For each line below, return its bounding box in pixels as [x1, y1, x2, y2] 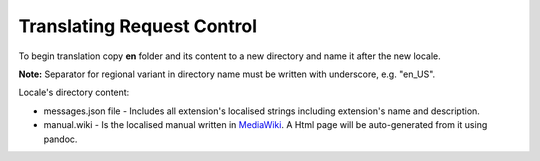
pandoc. [43, 133, 78, 145]
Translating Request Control [18, 15, 258, 37]
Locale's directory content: [18, 86, 130, 99]
